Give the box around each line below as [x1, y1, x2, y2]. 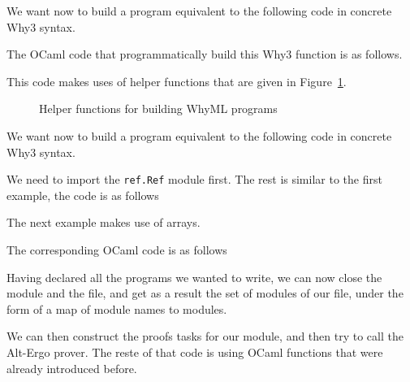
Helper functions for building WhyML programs [39, 100, 278, 117]
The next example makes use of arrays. [6, 214, 201, 231]
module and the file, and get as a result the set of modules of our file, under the [6, 284, 404, 302]
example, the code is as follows [6, 186, 159, 203]
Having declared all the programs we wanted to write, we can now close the [6, 268, 382, 285]
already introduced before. [6, 359, 137, 376]
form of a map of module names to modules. [6, 300, 227, 317]
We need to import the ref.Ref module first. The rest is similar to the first [6, 171, 382, 188]
